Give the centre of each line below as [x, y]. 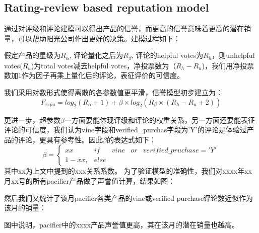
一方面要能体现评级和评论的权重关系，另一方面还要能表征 [159, 120]
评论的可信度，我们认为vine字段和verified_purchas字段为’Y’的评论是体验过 [125, 130]
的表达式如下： [131, 139]
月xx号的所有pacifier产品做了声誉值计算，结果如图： [90, 181]
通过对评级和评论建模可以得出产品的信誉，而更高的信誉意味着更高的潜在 [124, 28]
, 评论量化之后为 [96, 55]
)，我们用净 [221, 65]
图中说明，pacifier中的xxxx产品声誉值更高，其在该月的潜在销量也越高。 [121, 224]
